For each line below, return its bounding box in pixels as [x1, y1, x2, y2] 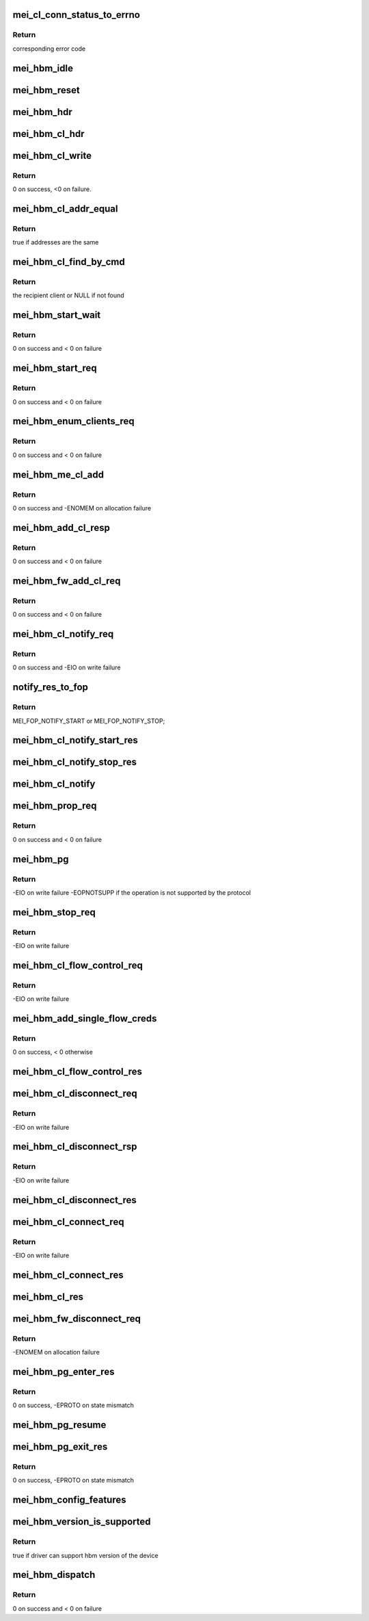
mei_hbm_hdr [12, 106, 73, 118]
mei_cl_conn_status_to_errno [12, 9, 140, 21]
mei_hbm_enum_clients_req [12, 415, 135, 428]
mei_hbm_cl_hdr [12, 127, 85, 140]
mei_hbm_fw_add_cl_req [12, 575, 121, 586]
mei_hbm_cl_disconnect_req [12, 1088, 138, 1100]
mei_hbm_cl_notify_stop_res [12, 756, 137, 768]
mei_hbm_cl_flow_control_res [12, 1066, 143, 1078]
